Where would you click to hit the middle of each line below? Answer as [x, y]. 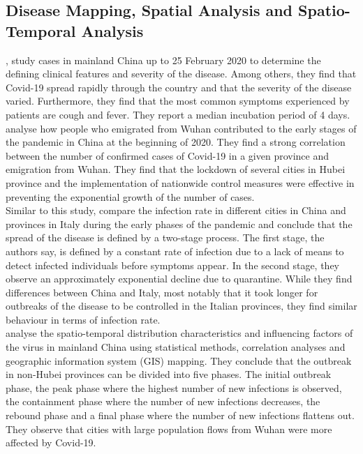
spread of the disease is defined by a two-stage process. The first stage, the [165, 237]
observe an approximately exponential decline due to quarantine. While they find [179, 279]
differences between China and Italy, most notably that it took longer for [162, 292]
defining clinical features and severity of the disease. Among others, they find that [181, 74]
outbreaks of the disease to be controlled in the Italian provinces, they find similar [181, 306]
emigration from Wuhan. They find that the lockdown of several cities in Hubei [176, 169]
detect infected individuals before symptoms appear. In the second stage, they [173, 265]
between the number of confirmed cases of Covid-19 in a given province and [168, 155]
